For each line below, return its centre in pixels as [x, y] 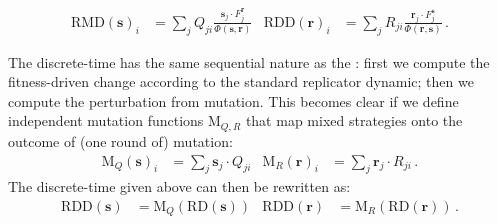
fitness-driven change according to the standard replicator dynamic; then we [241, 81]
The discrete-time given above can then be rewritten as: [179, 186]
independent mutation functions [106, 120]
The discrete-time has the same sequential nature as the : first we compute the [249, 61]
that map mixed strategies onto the [354, 120]
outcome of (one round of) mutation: [120, 140]
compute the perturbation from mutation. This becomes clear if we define [233, 100]
